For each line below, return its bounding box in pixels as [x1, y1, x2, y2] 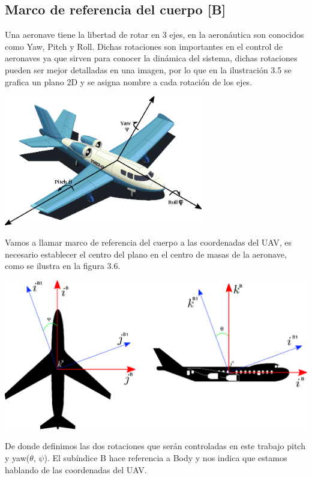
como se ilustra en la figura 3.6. [5, 259, 121, 272]
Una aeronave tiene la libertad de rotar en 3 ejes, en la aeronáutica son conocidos [5, 28, 304, 41]
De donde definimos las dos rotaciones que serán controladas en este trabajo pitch [5, 440, 305, 452]
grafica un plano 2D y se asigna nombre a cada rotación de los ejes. [5, 75, 253, 88]
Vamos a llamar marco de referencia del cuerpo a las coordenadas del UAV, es [5, 236, 292, 249]
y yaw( [5, 452, 30, 464]
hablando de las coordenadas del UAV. [5, 463, 147, 476]
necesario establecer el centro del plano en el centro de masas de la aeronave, [5, 247, 287, 260]
